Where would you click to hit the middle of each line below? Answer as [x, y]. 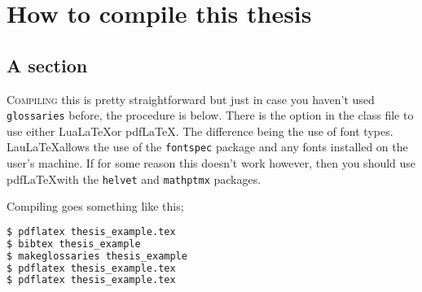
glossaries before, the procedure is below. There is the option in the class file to [210, 115]
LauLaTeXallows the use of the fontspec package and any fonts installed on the [207, 147]
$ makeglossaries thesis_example [97, 256]
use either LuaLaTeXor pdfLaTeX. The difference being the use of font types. [200, 131]
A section [47, 65]
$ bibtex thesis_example [74, 244]
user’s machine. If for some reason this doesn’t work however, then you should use [211, 163]
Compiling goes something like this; [95, 206]
